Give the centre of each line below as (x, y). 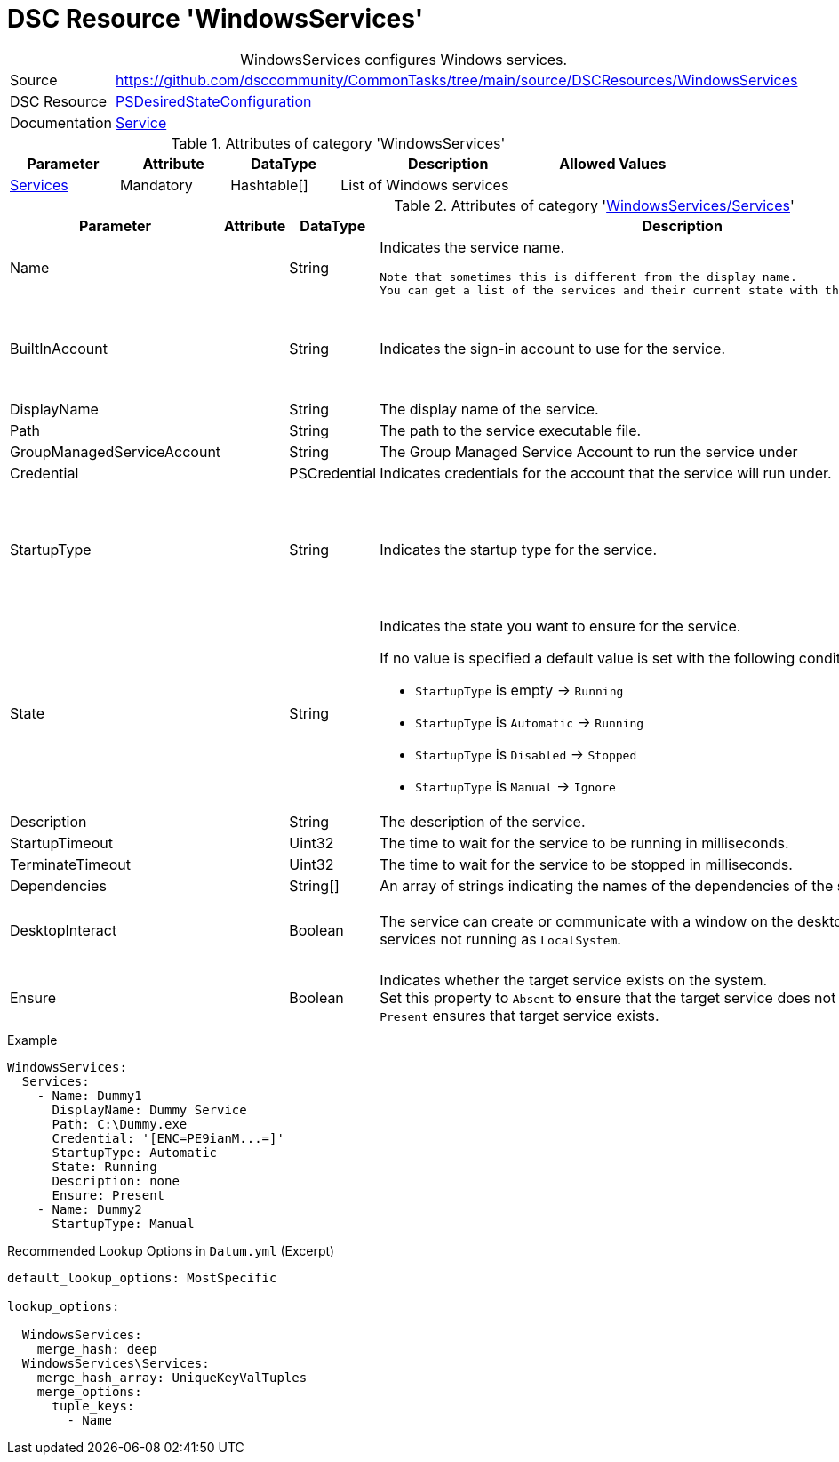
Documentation (61, 122)
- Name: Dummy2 (89, 1209)
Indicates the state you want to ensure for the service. (560, 626)
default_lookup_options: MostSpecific (142, 1277)
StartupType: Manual (123, 1223)
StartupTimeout (61, 843)
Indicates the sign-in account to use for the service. (553, 348)
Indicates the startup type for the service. (519, 549)
